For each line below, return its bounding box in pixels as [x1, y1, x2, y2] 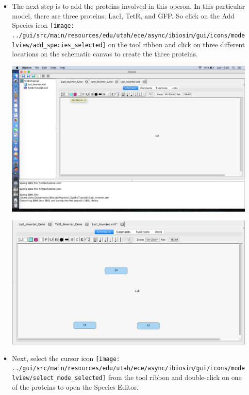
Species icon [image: [12, 20, 75, 30]
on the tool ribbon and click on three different [108, 39, 245, 49]
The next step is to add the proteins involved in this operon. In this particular [12, 1, 245, 11]
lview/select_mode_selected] [12, 375, 106, 381]
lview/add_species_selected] [12, 41, 106, 49]
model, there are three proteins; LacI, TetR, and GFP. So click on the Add [12, 10, 234, 20]
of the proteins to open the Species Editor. [12, 381, 139, 392]
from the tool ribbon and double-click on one [108, 372, 242, 382]
